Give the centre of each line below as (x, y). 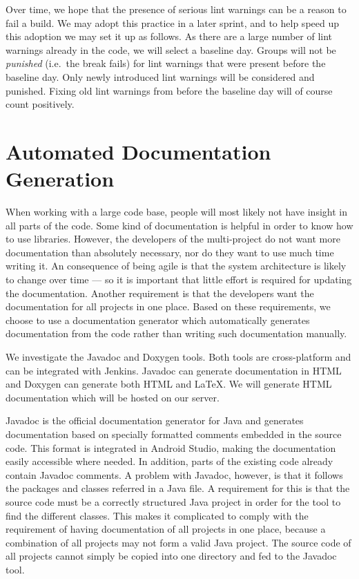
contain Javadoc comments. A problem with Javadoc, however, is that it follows (174, 474)
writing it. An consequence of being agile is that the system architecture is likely (176, 266)
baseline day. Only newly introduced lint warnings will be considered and (160, 76)
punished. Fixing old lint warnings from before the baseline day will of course (169, 90)
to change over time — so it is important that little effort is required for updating (179, 279)
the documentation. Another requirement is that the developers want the (160, 293)
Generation (60, 179)
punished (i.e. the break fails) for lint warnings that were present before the (166, 63)
